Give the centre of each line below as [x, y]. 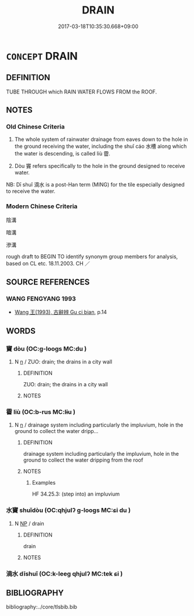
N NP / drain [30, 523]
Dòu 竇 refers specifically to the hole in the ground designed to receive [100, 166]
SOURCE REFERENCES [48, 282]
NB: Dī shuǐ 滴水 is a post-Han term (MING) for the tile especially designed [96, 185]
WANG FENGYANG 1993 [41, 299]
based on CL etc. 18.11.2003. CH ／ [48, 263]
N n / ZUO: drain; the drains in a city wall [63, 362]
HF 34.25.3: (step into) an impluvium [76, 494]
